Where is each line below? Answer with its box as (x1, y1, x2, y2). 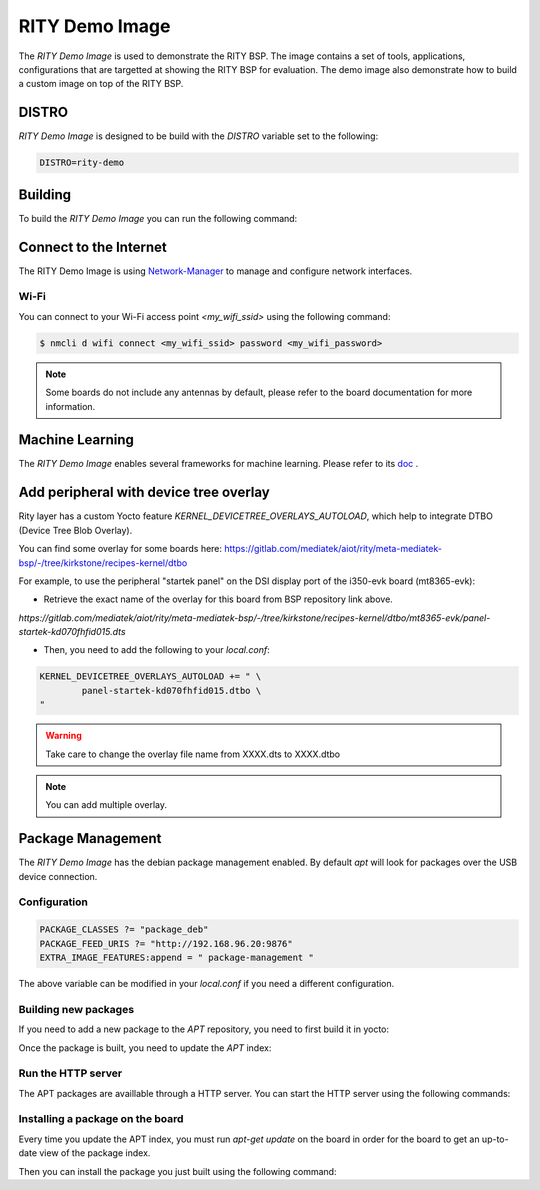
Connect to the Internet (18, 238, 167, 255)
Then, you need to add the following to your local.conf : (43, 644, 270, 656)
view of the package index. (38, 1147, 151, 1159)
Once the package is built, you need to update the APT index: (18, 1041, 272, 1054)
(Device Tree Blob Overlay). (18, 524, 133, 536)
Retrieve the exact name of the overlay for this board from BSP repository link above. (43, 593, 394, 605)
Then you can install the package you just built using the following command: (18, 1165, 337, 1177)
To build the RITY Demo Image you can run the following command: (18, 212, 298, 224)
